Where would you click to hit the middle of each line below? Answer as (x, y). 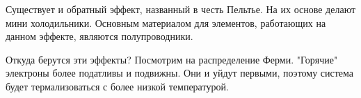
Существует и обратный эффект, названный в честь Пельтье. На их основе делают (181, 9)
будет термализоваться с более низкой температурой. (117, 86)
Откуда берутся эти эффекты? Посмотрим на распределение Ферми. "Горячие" (172, 59)
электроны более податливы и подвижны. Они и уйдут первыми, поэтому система (180, 73)
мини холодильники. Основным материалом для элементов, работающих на (166, 22)
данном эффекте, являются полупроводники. (99, 36)
